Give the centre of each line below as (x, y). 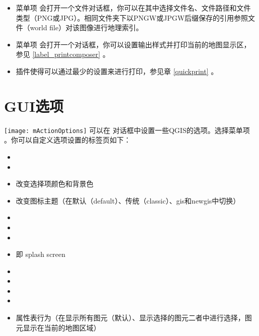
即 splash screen (41, 254)
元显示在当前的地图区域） (58, 327)
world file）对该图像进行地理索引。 (87, 27)
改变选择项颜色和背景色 (55, 184)
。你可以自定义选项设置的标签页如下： (67, 140)
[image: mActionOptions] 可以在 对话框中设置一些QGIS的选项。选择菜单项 (127, 130)
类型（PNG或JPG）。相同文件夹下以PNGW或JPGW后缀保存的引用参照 (132, 17)
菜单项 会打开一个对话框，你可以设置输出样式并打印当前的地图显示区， (133, 44)
